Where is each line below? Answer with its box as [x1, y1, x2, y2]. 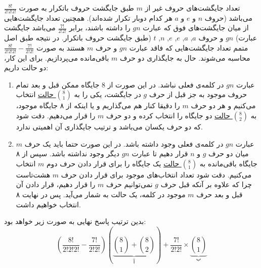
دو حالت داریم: [4, 62, 49, 73]
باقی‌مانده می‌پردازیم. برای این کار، [4, 52, 109, 63]
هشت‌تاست [16, 169, 51, 180]
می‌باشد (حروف [204, 12, 252, 23]
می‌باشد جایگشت [4, 22, 56, 33]
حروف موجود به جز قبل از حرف [149, 89, 247, 100]
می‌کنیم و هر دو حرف [191, 100, 256, 111]
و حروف [198, 32, 224, 43]
